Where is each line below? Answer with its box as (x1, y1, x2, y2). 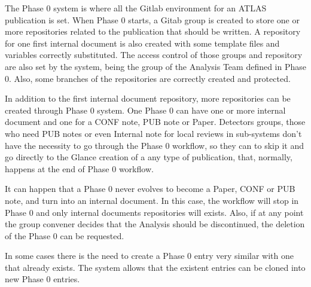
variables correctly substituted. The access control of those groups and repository (5, 48, 303, 61)
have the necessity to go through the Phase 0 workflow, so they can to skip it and (5, 139, 304, 151)
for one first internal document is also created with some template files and (5, 36, 280, 49)
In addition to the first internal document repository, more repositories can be (5, 92, 291, 105)
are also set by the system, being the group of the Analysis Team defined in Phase (5, 60, 306, 72)
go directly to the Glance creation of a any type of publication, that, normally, (5, 151, 292, 163)
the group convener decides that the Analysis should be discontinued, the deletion (5, 218, 305, 230)
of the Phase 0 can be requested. (5, 229, 124, 242)
